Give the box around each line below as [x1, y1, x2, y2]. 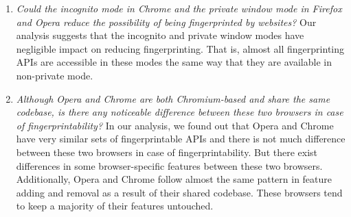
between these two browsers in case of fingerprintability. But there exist [16, 144, 318, 159]
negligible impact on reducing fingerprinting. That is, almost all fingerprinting [16, 41, 344, 55]
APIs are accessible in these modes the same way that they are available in [16, 55, 332, 69]
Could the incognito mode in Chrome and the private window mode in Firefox [16, 1, 342, 15]
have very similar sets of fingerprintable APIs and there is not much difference [16, 131, 346, 146]
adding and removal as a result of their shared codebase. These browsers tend [16, 185, 343, 199]
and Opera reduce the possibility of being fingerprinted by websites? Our [16, 14, 317, 29]
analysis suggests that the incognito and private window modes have [16, 28, 304, 42]
